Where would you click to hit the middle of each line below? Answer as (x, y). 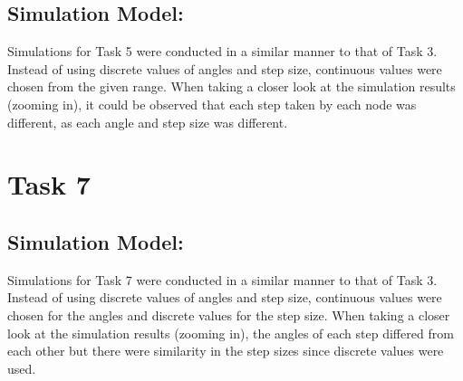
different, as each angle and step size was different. (148, 122)
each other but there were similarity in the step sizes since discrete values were (226, 351)
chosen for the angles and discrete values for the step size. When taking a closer (229, 314)
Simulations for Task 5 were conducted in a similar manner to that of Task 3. (222, 51)
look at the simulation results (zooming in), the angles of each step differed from (231, 333)
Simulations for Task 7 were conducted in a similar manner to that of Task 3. (222, 279)
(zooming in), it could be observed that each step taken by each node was (212, 104)
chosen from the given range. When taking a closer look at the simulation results (231, 86)
